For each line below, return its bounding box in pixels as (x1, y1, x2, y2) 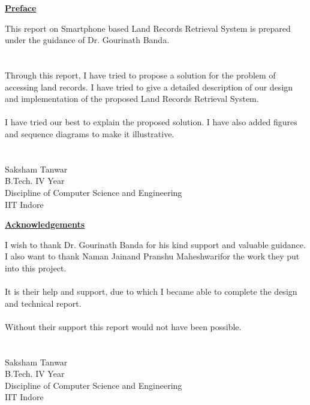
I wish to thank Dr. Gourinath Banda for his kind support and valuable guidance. (5, 238, 306, 250)
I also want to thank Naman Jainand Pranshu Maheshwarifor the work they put (5, 250, 300, 262)
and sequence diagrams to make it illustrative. (5, 127, 174, 140)
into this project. (5, 261, 67, 274)
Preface (5, 2, 37, 14)
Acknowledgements (5, 218, 85, 231)
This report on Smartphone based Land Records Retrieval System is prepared (5, 22, 291, 34)
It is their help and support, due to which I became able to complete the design (5, 285, 297, 298)
